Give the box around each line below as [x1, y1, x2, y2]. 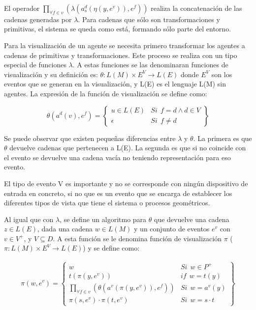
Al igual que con [4, 214, 54, 224]
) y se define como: [83, 243, 140, 253]
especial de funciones [4, 59, 66, 70]
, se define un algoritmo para [60, 214, 147, 224]
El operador [4, 3, 40, 13]
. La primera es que [193, 133, 252, 143]
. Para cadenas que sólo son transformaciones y [78, 14, 220, 24]
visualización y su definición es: [4, 69, 98, 79]
